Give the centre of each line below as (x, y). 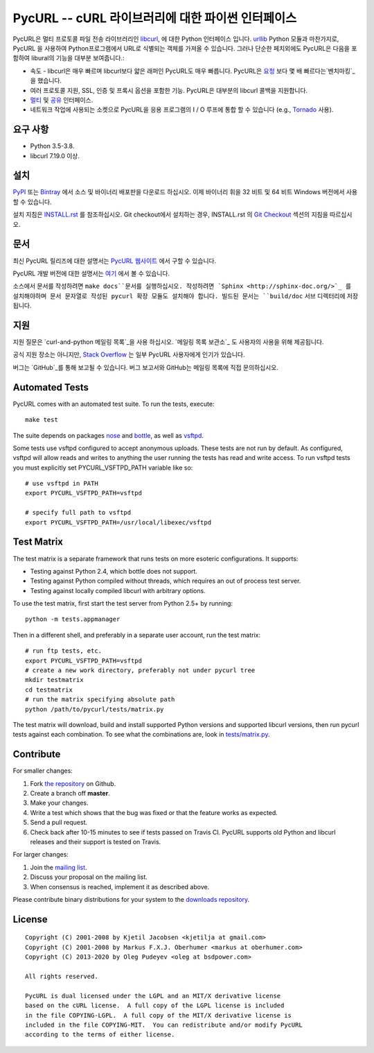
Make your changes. (60, 803)
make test (42, 420)
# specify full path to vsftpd (78, 513)
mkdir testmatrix (54, 680)
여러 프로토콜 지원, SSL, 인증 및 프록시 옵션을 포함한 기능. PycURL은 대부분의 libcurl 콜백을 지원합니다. (169, 90)
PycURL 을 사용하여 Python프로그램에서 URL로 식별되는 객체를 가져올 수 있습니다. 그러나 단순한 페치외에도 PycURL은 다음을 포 (185, 48)
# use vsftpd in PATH (62, 483)
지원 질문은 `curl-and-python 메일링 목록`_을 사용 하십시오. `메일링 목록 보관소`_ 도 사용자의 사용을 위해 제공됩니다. (168, 342)
